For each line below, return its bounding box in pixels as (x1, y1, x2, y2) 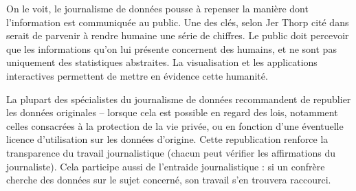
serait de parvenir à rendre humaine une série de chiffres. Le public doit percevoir (6, 28, 349, 43)
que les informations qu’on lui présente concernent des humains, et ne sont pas (6, 41, 337, 56)
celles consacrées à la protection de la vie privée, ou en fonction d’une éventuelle (6, 118, 344, 133)
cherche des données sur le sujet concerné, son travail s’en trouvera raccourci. (6, 172, 331, 187)
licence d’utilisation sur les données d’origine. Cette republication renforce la (6, 132, 329, 146)
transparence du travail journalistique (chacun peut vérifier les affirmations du (6, 145, 335, 159)
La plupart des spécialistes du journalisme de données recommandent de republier (6, 91, 351, 106)
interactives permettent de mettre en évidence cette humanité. (6, 68, 268, 82)
